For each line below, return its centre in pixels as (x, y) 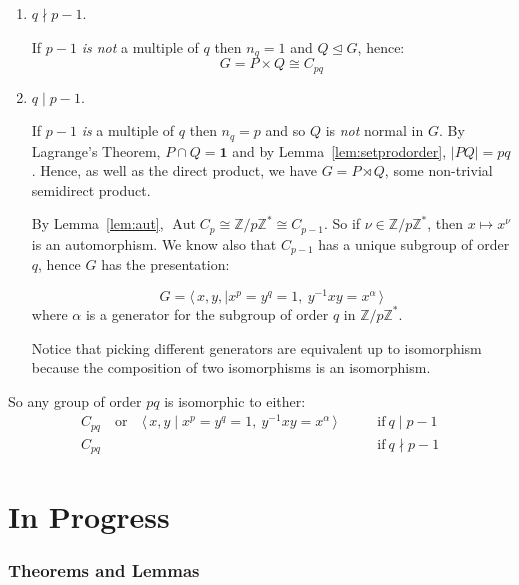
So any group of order (75, 400)
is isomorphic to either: (235, 400)
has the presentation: (165, 264)
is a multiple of (128, 130)
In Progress (89, 515)
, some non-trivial (438, 170)
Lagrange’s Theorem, (96, 150)
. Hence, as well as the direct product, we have (174, 170)
